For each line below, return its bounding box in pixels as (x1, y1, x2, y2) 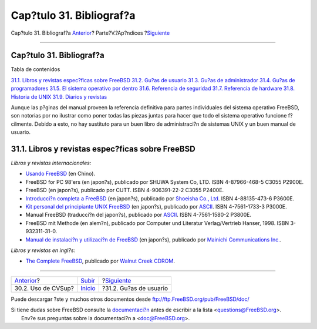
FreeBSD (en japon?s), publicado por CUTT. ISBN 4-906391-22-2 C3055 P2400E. (25, 187, 224, 194)
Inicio (80, 284, 96, 292)
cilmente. (11, 120, 33, 127)
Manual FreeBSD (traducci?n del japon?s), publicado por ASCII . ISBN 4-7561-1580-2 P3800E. (25, 211, 252, 219)
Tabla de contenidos (11, 66, 60, 73)
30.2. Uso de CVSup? (14, 284, 75, 292)
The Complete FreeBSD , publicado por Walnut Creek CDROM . (25, 257, 176, 264)
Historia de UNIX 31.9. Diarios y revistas (11, 93, 107, 100)
